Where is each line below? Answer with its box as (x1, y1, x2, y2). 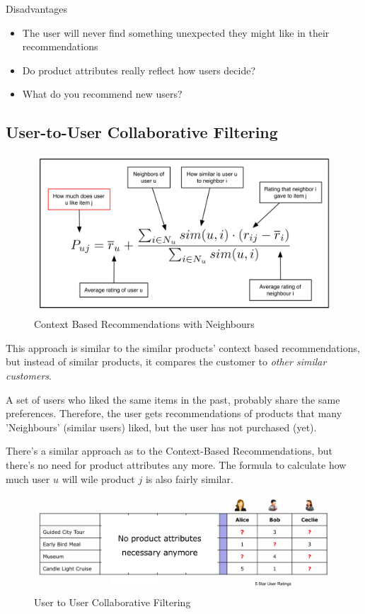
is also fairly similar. (145, 471, 233, 486)
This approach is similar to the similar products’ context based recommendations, (6, 340, 360, 355)
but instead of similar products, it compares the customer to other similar (6, 354, 327, 369)
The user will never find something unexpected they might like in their (22, 25, 330, 40)
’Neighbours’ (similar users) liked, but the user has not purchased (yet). (6, 419, 317, 434)
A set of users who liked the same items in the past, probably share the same (6, 392, 340, 407)
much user (6, 471, 50, 486)
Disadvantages (6, 1, 68, 16)
